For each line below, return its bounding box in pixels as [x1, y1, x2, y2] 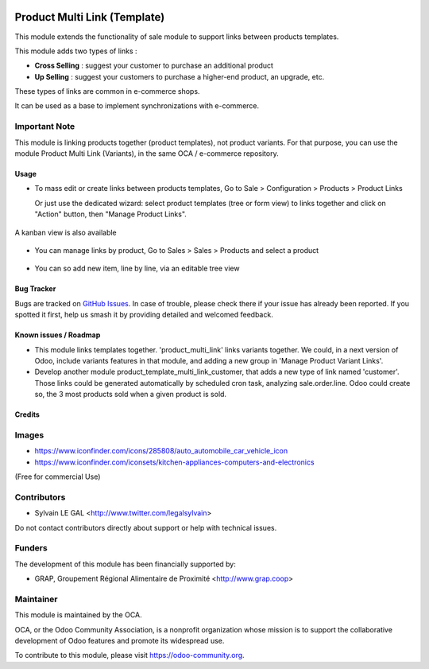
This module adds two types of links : [14, 46, 138, 56]
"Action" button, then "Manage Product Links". [34, 209, 187, 219]
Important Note [14, 121, 75, 132]
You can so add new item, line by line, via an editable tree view [34, 263, 240, 274]
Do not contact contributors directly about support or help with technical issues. [14, 523, 277, 532]
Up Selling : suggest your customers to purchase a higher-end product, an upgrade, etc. [34, 72, 325, 81]
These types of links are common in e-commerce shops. [14, 87, 200, 96]
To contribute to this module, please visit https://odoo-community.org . [14, 651, 245, 660]
